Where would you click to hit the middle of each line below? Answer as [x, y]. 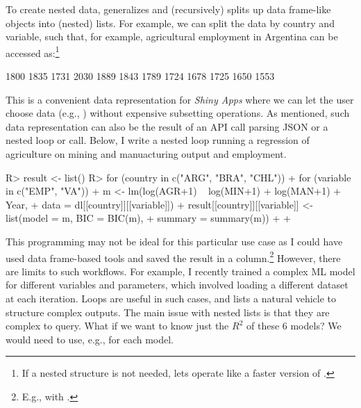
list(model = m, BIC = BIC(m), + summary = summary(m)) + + [148, 218]
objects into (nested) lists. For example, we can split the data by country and [170, 23]
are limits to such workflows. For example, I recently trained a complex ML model [180, 271]
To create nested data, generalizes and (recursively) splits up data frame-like [168, 9]
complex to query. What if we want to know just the [117, 326]
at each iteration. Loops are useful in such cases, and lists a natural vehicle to [171, 298]
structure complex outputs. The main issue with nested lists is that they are [168, 312]
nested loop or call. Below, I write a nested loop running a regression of [158, 140]
